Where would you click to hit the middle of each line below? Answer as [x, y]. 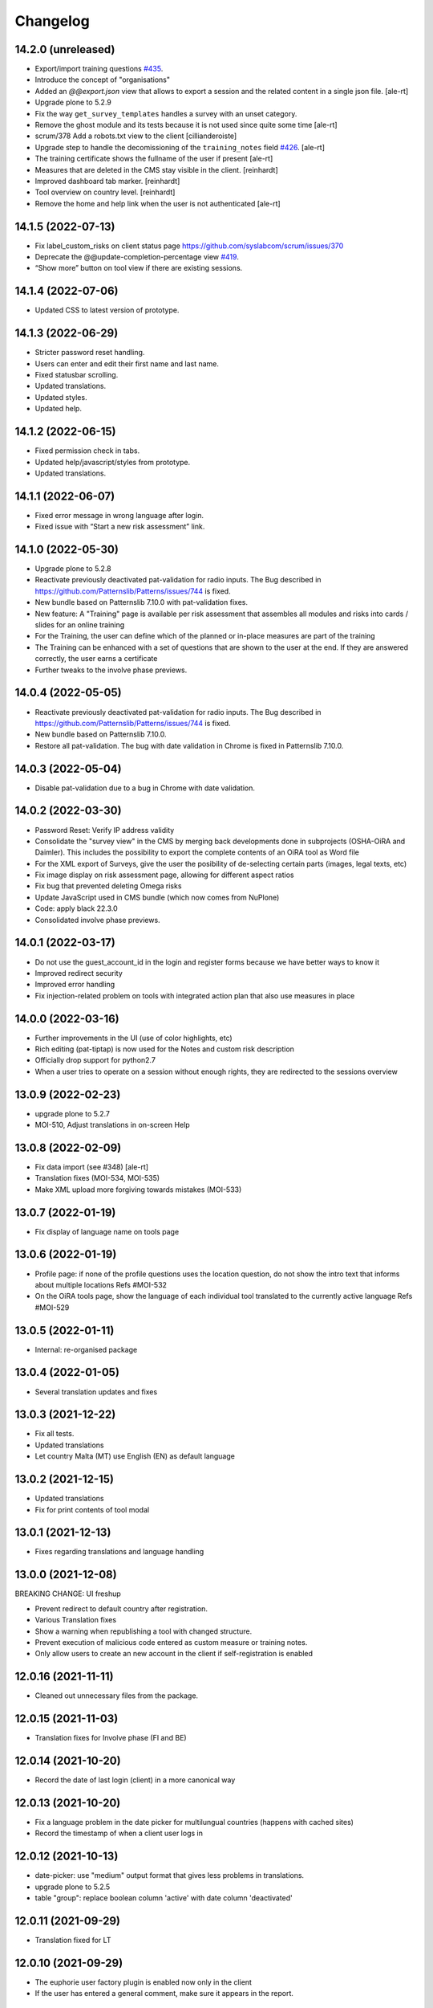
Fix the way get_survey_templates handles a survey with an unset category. [166, 113]
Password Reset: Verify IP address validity [105, 830]
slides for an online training [80, 625]
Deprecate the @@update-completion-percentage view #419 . [137, 257]
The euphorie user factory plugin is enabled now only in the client [144, 1982]
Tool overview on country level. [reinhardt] [105, 192]
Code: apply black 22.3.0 [76, 908]
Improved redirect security [79, 973]
